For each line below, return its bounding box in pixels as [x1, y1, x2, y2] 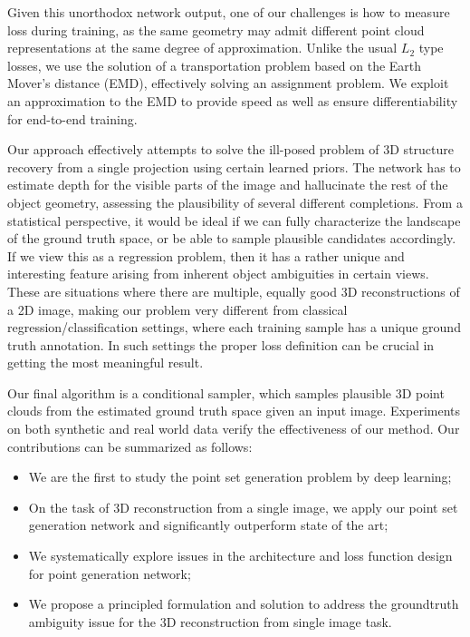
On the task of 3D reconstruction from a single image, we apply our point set [28, 497, 458, 516]
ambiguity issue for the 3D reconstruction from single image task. [28, 612, 392, 631]
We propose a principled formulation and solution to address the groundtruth [28, 594, 459, 613]
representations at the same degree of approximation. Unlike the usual [7, 38, 398, 57]
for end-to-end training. [7, 109, 138, 128]
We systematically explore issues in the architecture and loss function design [28, 546, 453, 565]
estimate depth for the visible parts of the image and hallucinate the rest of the [7, 175, 448, 194]
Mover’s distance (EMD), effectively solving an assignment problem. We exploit [7, 73, 449, 93]
